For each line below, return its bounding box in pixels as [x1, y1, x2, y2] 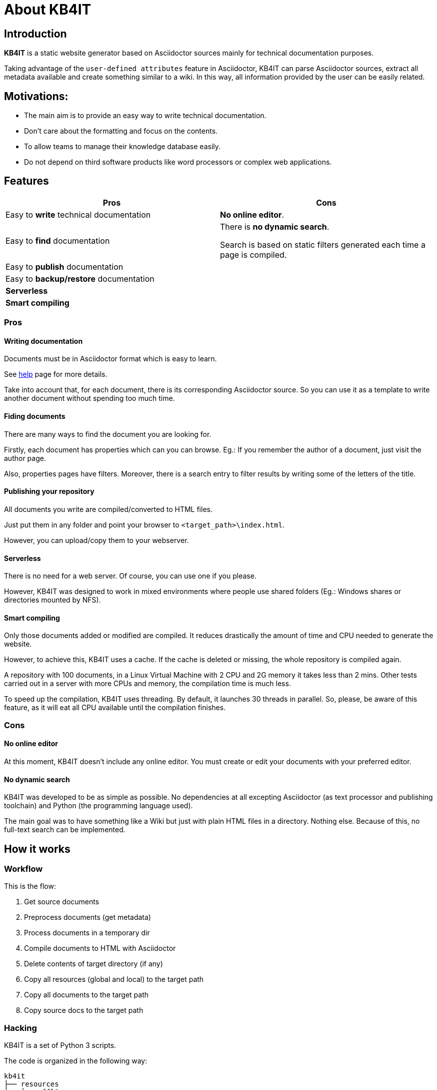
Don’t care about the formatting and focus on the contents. [24, 127, 218, 136]
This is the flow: [4, 882, 56, 891]
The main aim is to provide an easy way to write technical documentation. [24, 111, 266, 120]
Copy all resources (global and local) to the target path [24, 975, 204, 984]
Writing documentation [4, 336, 83, 345]
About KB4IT [4, 1, 91, 18]
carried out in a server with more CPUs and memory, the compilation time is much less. [4, 679, 291, 688]
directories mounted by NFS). [4, 596, 101, 605]
